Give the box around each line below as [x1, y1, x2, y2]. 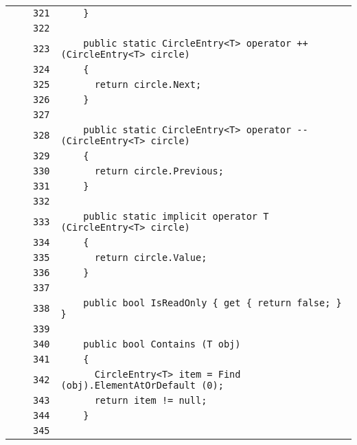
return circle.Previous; [94, 166, 224, 176]
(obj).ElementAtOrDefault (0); [60, 380, 224, 391]
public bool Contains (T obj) [83, 339, 241, 350]
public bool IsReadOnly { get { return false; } [83, 297, 342, 308]
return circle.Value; [94, 252, 207, 263]
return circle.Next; [94, 79, 202, 90]
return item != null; [94, 395, 207, 406]
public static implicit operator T [83, 211, 269, 222]
